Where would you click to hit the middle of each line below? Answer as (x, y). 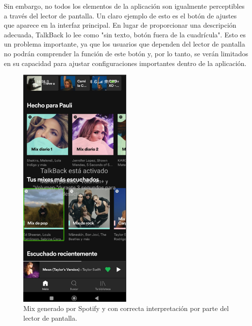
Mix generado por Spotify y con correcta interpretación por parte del (126, 308)
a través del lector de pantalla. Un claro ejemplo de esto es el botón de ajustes (120, 15)
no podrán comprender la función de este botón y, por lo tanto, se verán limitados (126, 53)
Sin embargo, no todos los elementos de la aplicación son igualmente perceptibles (124, 6)
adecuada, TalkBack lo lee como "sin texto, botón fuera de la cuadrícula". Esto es (125, 34)
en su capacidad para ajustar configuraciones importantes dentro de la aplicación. (125, 63)
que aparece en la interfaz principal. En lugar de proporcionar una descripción (120, 25)
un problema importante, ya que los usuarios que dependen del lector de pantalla (125, 44)
